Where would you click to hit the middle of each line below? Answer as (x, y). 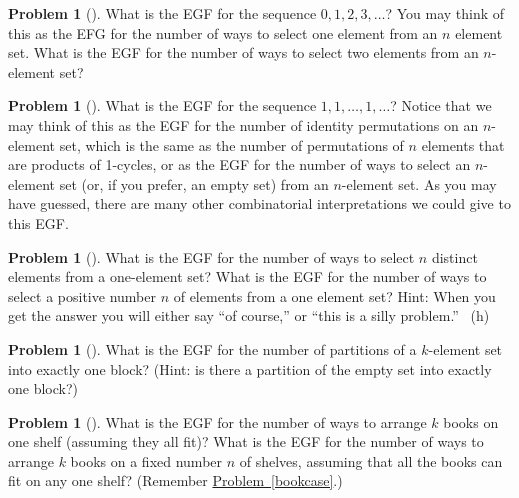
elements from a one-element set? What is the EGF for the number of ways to (247, 276)
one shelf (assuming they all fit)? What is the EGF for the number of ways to (246, 441)
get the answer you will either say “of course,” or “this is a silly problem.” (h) (249, 315)
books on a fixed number (146, 460)
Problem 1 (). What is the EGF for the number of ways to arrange (217, 421)
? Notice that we (441, 105)
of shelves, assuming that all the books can (371, 460)
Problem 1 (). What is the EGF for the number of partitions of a (212, 348)
